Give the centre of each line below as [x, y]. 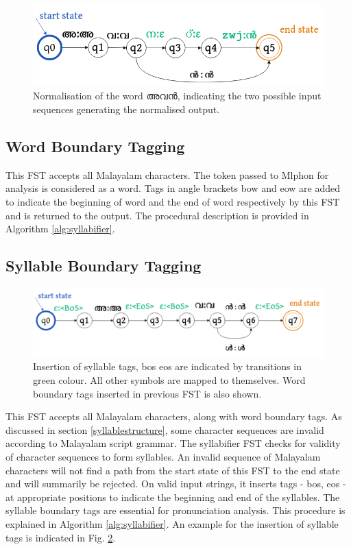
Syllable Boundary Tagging [104, 266]
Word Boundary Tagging [95, 146]
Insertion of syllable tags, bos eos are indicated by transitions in [167, 366]
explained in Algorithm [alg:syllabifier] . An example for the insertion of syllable [172, 523]
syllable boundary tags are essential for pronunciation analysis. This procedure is [175, 510]
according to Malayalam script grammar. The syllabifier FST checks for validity [173, 443]
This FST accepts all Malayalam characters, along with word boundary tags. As [174, 416]
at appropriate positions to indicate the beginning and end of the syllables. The [173, 497]
